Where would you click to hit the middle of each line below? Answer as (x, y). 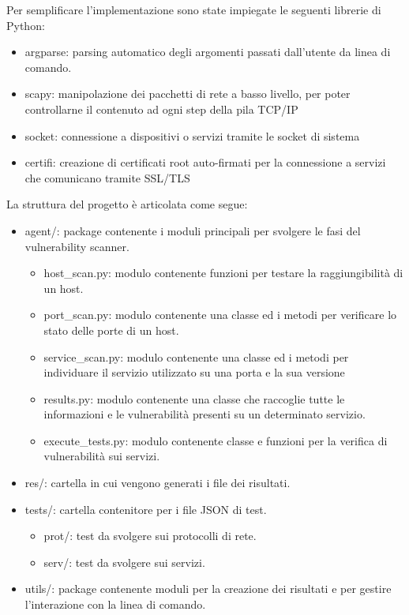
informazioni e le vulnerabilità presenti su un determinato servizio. (204, 414)
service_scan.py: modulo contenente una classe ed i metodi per (196, 356)
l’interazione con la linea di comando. (115, 604)
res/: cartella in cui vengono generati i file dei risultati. (158, 483)
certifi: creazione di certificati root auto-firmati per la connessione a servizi (205, 162)
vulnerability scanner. (77, 246)
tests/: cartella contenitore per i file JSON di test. (146, 509)
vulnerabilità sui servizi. (102, 456)
